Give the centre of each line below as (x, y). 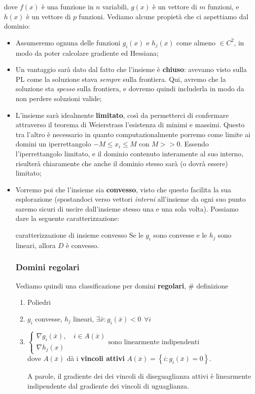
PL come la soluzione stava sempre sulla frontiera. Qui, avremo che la (121, 79)
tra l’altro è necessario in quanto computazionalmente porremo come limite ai (133, 134)
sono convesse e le (180, 235)
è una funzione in (68, 6)
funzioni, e (223, 6)
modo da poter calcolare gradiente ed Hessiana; (87, 53)
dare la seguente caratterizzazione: (67, 218)
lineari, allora (36, 245)
